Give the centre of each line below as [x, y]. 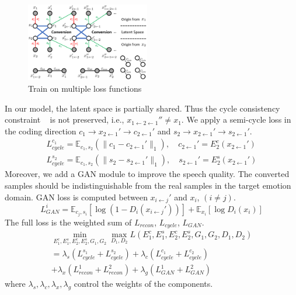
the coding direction [41, 131]
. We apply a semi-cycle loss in [236, 119]
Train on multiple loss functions [85, 88]
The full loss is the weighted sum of [68, 222]
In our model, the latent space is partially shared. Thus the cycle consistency [142, 108]
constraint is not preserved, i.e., [65, 119]
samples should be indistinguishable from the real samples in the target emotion [148, 185]
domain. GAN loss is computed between [76, 197]
